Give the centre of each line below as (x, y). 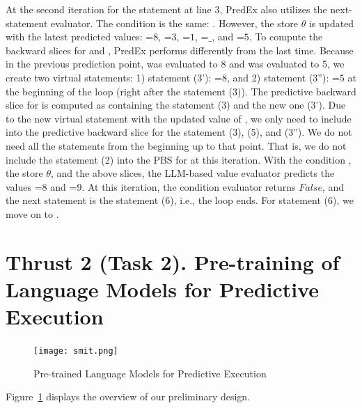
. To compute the (286, 37)
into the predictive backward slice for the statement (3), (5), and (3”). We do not (179, 132)
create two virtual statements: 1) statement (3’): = (114, 77)
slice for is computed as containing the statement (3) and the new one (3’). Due (176, 105)
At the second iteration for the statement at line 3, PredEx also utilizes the (166, 9)
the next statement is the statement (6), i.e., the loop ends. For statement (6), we (180, 200)
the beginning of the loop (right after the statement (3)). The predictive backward (181, 91)
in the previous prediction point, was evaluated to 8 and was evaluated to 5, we (175, 64)
